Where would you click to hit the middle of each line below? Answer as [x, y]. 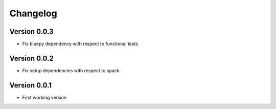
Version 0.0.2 [31, 58]
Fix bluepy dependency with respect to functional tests [80, 44]
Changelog [33, 13]
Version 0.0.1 [31, 85]
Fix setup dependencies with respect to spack [71, 70]
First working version [44, 97]
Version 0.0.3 [31, 31]
